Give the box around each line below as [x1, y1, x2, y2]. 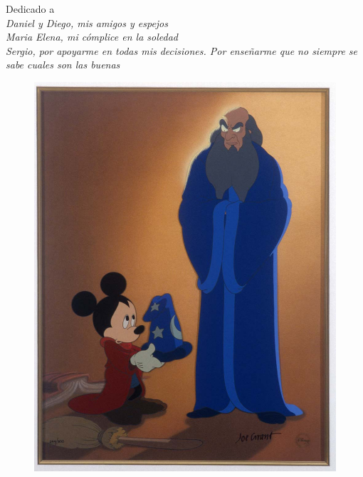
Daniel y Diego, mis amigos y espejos [6, 15, 169, 30]
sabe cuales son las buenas [6, 57, 120, 72]
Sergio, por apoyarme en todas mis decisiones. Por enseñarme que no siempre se [6, 43, 358, 58]
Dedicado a [6, 1, 55, 16]
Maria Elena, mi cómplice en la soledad [6, 29, 178, 44]
